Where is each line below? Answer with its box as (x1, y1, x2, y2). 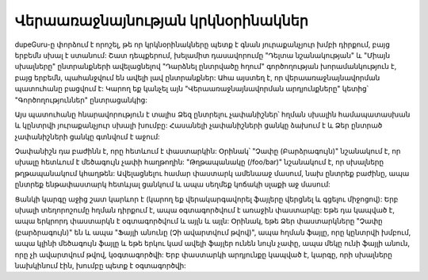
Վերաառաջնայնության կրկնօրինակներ (14, 12, 309, 29)
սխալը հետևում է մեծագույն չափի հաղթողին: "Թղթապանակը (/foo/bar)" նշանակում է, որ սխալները (14, 157, 384, 167)
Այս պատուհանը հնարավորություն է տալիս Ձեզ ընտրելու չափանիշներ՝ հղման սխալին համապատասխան (14, 109, 411, 119)
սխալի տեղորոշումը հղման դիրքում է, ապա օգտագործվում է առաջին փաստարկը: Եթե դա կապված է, (14, 205, 396, 215)
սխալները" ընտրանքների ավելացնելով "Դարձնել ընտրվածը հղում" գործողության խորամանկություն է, (14, 62, 397, 71)
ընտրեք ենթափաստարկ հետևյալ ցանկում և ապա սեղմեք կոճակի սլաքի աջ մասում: (14, 179, 331, 190)
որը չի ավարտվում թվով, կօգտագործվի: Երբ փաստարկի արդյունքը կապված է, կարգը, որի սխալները (14, 250, 392, 259)
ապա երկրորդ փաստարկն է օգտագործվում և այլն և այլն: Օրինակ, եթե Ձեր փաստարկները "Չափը (14, 217, 384, 226)
